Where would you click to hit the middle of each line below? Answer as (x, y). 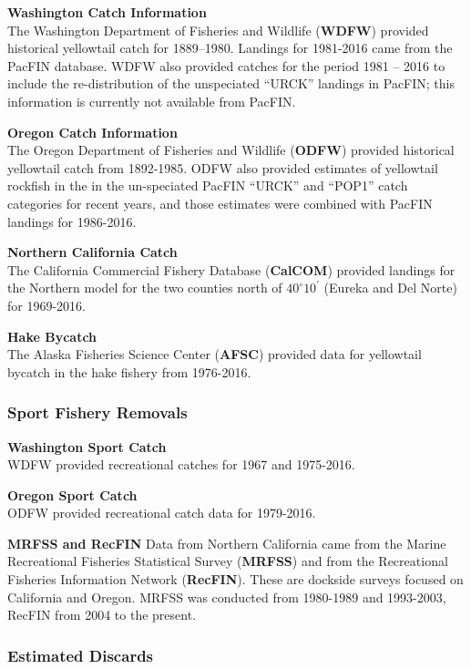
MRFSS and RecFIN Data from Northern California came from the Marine (227, 543)
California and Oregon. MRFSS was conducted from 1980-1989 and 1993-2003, (227, 597)
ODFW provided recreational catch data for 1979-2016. (162, 513)
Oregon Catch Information (92, 132)
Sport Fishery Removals (97, 412)
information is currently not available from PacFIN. (152, 101)
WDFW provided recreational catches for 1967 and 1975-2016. (181, 464)
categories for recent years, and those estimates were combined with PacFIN (220, 203)
